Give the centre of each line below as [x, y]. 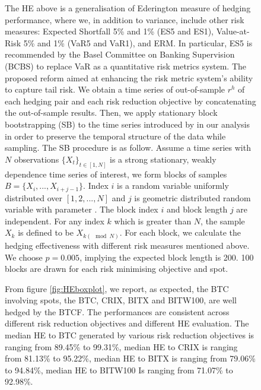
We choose [24, 257]
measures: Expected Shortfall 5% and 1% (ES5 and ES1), [109, 31]
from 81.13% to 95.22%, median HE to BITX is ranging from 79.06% [130, 358]
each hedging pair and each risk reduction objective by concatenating [130, 101]
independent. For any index [55, 221]
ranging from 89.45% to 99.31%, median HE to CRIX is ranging [121, 346]
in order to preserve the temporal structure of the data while [115, 136]
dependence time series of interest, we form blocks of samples [116, 174]
